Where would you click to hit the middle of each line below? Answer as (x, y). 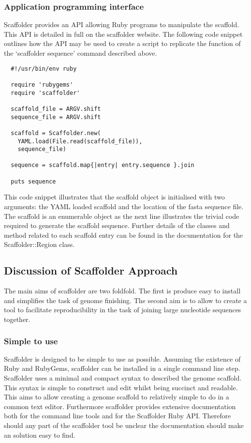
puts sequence (33, 181)
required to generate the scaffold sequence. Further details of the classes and (117, 225)
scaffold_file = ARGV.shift (56, 109)
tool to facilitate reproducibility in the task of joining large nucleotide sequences (123, 310)
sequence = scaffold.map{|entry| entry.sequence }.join (103, 165)
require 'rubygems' (42, 84)
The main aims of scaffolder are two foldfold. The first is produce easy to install (122, 291)
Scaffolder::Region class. (39, 244)
